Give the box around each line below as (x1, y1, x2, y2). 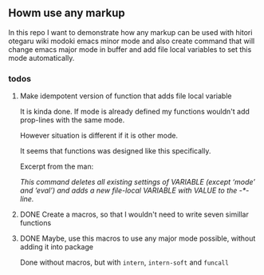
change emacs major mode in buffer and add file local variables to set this (8, 44, 252, 54)
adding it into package (19, 242, 94, 252)
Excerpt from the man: (19, 161, 94, 171)
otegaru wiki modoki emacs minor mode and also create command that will (8, 36, 255, 46)
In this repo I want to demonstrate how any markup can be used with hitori (8, 27, 253, 37)
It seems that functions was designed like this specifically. (19, 146, 211, 156)
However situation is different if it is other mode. (19, 131, 178, 141)
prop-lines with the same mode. (19, 115, 125, 125)
